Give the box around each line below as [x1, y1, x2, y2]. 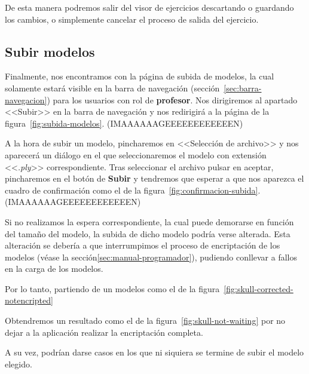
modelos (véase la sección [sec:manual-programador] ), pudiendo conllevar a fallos [5, 250, 297, 263]
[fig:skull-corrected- [224, 282, 293, 295]
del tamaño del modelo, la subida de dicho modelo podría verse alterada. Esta [5, 227, 290, 240]
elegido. [5, 357, 32, 370]
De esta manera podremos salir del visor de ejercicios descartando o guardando [5, 1, 294, 13]
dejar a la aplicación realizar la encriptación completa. [5, 326, 203, 338]
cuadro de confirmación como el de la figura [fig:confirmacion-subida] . [5, 183, 261, 196]
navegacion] [5, 93, 47, 106]
